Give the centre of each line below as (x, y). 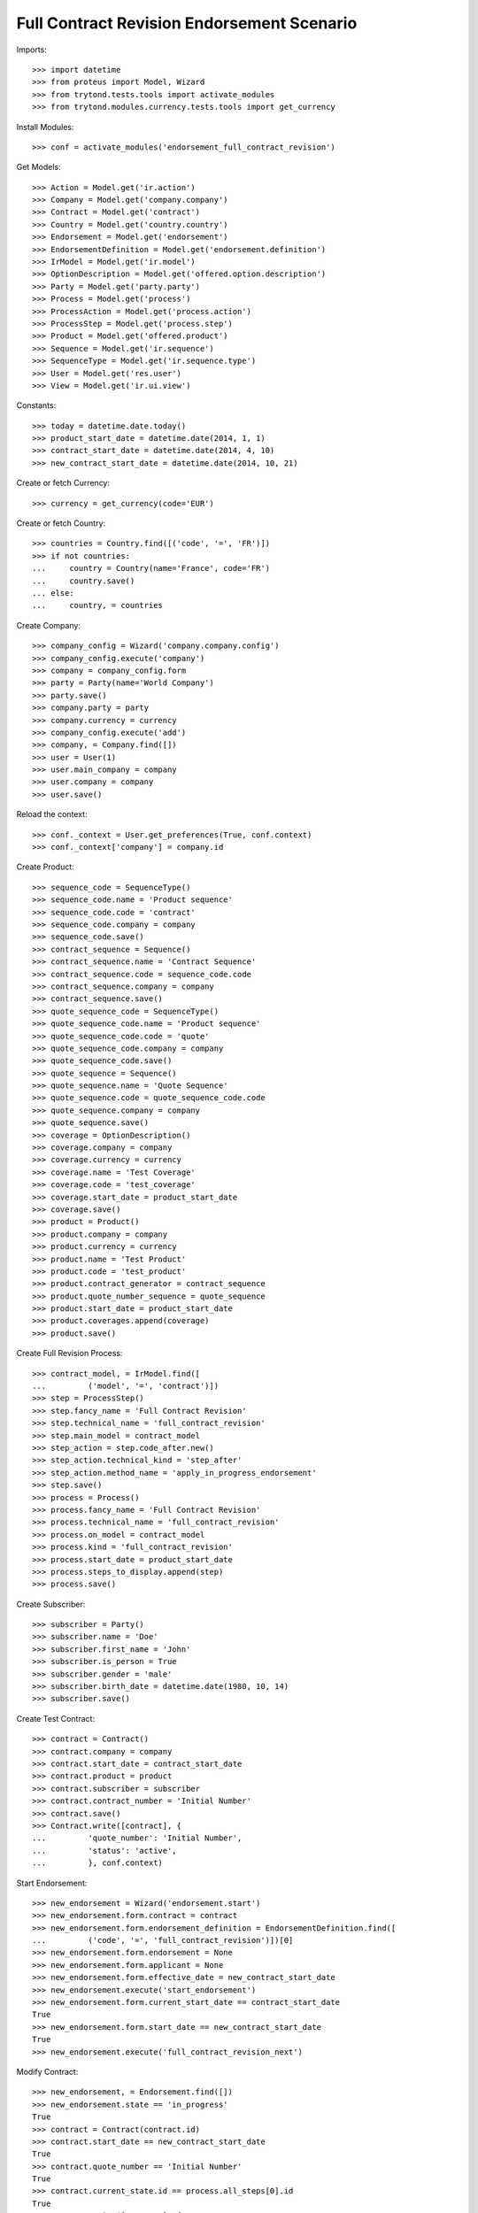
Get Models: (39, 167)
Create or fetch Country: (61, 523)
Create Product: (45, 867)
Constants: (36, 405)
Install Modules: (45, 127)
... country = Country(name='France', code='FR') (151, 568)
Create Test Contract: (56, 1718)
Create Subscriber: (51, 1604)
